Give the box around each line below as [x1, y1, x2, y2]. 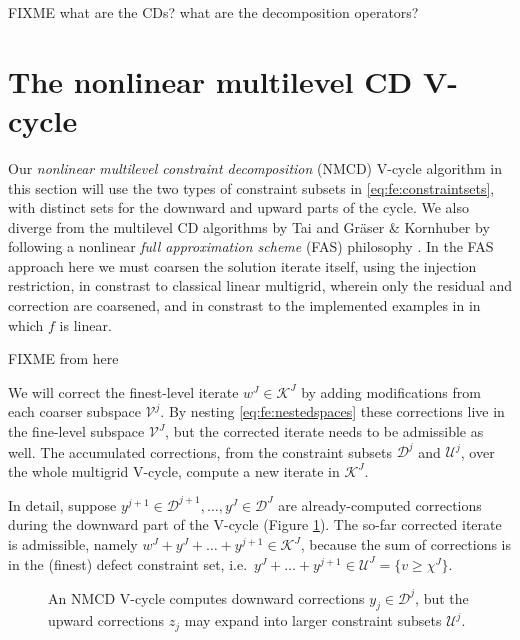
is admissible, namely [8, 534, 138, 554]
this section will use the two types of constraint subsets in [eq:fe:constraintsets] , [8, 177, 495, 198]
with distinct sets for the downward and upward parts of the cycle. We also [8, 197, 469, 218]
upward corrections [48, 610, 165, 631]
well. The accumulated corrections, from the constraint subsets [8, 441, 392, 462]
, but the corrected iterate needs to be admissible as [165, 421, 484, 442]
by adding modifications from [301, 381, 481, 402]
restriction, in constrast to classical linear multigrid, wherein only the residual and [8, 275, 512, 296]
